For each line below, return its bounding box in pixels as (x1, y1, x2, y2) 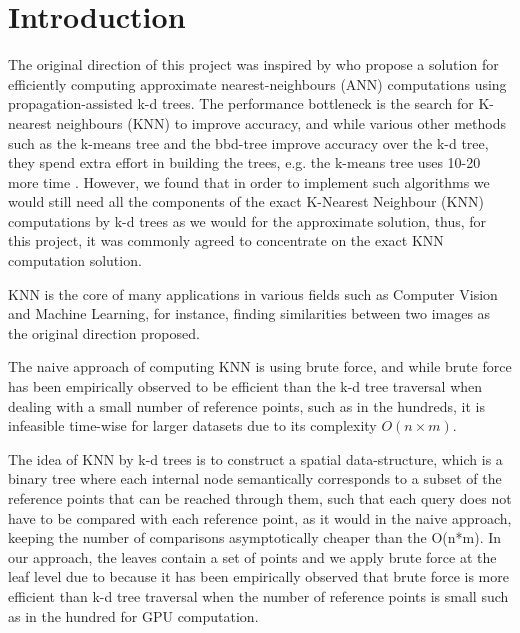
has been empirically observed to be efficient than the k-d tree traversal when (8, 376, 483, 397)
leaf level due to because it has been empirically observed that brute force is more (8, 566, 509, 587)
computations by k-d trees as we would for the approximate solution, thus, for (8, 210, 487, 231)
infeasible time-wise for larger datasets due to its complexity (8, 415, 377, 436)
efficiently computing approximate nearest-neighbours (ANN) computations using (8, 73, 507, 94)
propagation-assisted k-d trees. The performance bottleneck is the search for (8, 93, 474, 114)
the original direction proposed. (8, 322, 200, 343)
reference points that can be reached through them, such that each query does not (8, 488, 512, 508)
